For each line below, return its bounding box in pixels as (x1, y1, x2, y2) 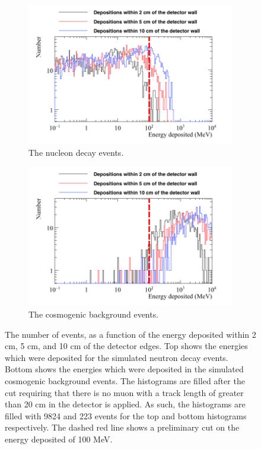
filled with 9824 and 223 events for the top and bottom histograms (5, 409, 247, 422)
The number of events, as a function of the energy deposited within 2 (5, 328, 256, 340)
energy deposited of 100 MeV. (5, 432, 113, 445)
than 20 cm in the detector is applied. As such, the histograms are (5, 398, 246, 410)
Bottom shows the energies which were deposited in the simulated (5, 363, 244, 375)
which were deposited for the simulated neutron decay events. (5, 351, 228, 363)
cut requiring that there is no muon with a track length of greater (5, 386, 244, 398)
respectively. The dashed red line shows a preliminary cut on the (5, 421, 240, 434)
